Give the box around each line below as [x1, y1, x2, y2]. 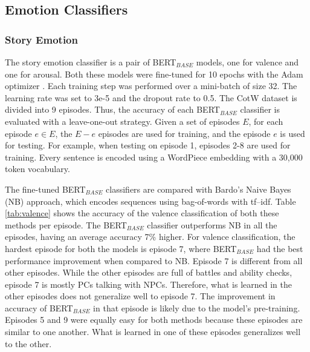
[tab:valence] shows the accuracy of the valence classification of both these [5, 207, 279, 219]
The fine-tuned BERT [5, 182, 86, 195]
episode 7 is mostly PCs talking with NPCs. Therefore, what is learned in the [5, 277, 292, 290]
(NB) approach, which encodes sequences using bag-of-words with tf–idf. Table [5, 194, 296, 207]
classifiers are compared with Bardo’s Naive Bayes [106, 182, 291, 195]
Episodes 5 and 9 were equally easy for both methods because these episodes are [5, 313, 303, 326]
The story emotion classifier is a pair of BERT [5, 56, 176, 68]
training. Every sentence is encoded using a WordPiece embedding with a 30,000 [5, 150, 303, 163]
